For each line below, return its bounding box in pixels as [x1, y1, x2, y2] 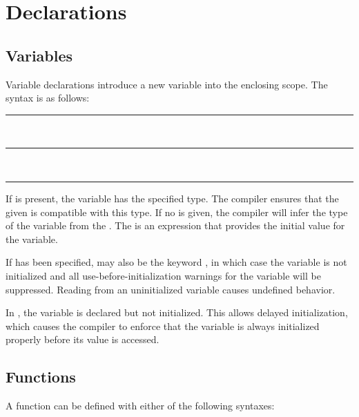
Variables [6, 44, 73, 66]
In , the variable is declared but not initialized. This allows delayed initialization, [6, 305, 348, 320]
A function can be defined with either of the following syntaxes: [6, 398, 275, 413]
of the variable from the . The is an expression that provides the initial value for [6, 218, 345, 233]
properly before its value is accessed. [6, 332, 159, 347]
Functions [6, 366, 76, 387]
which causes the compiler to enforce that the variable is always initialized [6, 318, 320, 333]
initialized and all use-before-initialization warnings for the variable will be [6, 268, 321, 282]
